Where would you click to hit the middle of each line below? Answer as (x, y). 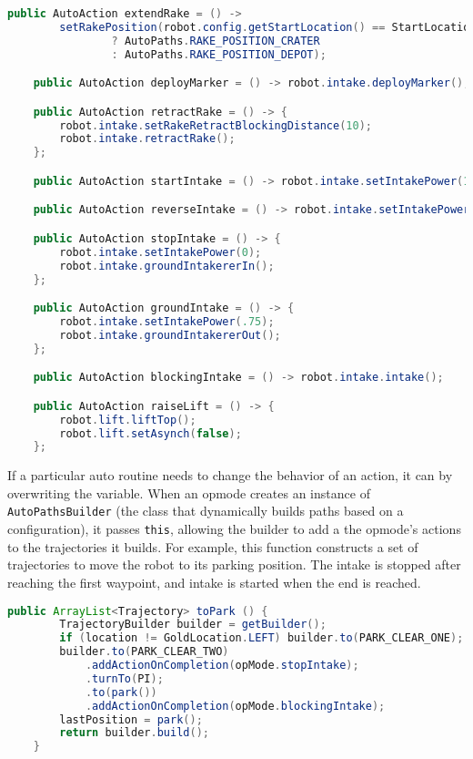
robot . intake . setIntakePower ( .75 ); (167, 321)
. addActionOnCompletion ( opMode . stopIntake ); (222, 666)
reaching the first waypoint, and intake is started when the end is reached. (214, 582)
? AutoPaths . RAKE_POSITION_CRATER (216, 41)
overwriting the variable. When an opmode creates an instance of (189, 492)
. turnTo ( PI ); (124, 678)
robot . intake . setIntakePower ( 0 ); (161, 252)
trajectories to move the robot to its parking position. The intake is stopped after (234, 564)
